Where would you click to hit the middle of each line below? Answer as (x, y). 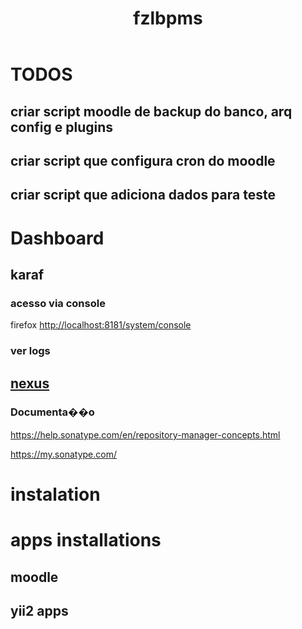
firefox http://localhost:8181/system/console (101, 325)
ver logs (30, 351)
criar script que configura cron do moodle (143, 160)
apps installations (86, 540)
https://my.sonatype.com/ (63, 454)
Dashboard (57, 238)
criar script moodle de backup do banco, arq (151, 111)
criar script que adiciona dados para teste (143, 195)
